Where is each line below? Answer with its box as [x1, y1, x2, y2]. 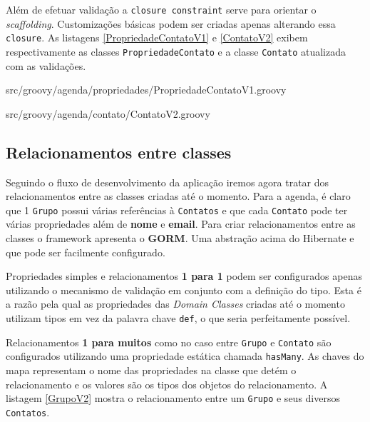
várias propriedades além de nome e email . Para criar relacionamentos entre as [6, 216, 356, 231]
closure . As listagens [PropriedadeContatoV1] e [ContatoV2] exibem [6, 30, 308, 45]
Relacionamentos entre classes [6, 141, 232, 163]
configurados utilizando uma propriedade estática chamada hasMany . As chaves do [6, 348, 364, 363]
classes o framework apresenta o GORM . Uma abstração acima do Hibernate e [6, 230, 354, 245]
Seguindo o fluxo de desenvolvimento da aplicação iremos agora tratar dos [6, 174, 329, 189]
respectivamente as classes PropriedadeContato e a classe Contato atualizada [6, 44, 346, 59]
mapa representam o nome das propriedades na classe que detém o [6, 362, 297, 377]
